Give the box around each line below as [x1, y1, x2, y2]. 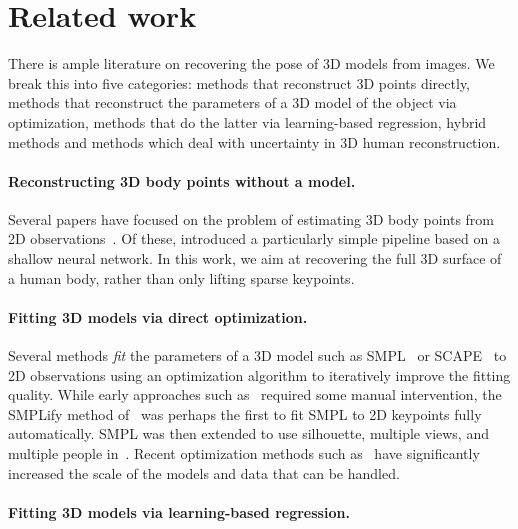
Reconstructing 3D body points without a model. [8, 170, 356, 191]
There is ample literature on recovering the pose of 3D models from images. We [8, 53, 495, 74]
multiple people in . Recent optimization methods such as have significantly [8, 443, 480, 464]
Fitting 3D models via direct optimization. [8, 306, 308, 327]
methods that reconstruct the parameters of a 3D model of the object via [8, 92, 457, 113]
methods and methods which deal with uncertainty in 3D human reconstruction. [8, 131, 501, 152]
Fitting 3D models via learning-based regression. [8, 501, 350, 522]
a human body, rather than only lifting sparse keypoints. [8, 267, 355, 288]
